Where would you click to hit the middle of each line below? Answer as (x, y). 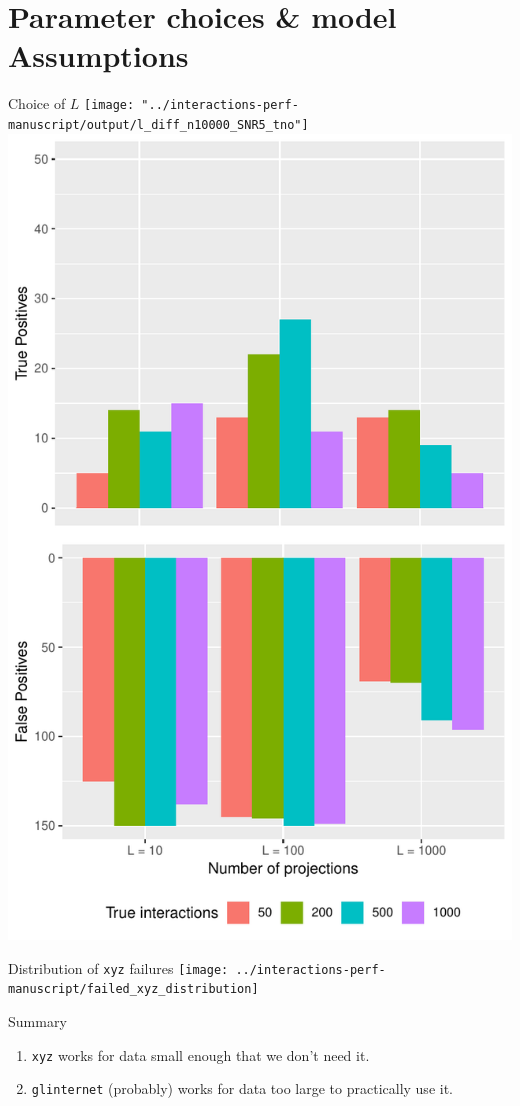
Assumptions (98, 55)
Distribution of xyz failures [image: (118, 967)
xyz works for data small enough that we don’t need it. (200, 1054)
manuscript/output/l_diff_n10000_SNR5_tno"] (158, 124)
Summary (37, 1020)
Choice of (37, 103)
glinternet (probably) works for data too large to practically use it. (242, 1088)
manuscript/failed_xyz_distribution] (133, 989)
